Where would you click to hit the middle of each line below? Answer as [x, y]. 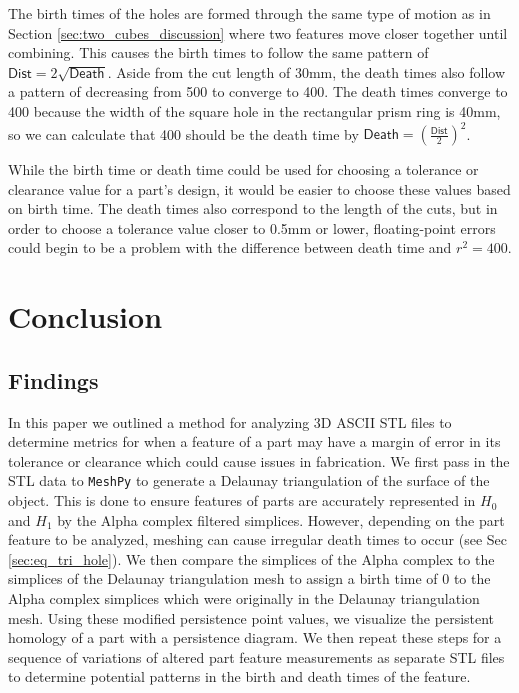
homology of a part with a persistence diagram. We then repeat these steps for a [255, 637]
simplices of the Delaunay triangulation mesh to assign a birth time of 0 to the [249, 578]
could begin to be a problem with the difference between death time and [230, 247]
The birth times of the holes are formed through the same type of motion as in [249, 13]
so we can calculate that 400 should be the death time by [183, 133]
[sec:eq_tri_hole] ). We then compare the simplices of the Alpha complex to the [251, 558]
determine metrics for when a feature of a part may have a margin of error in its [254, 441]
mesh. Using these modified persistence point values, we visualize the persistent [251, 617]
